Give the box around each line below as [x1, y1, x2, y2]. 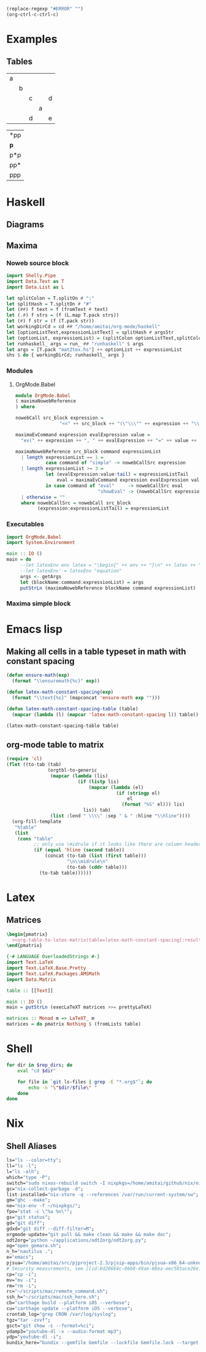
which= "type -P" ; [6, 1174, 51, 1180]
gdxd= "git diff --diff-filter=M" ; [6, 1226, 95, 1232]
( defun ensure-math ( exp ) [6, 672, 70, 678]
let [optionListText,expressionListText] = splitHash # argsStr [6, 329, 174, 336]
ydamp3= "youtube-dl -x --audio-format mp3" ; [6, 1328, 122, 1334]
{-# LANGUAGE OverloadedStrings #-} [6, 954, 100, 960]
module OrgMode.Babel [15, 393, 71, 399]
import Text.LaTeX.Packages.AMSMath [6, 970, 100, 977]
